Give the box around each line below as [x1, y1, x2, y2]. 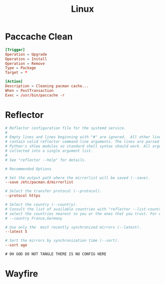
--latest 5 [5, 229, 27, 234]
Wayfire [5, 268, 38, 280]
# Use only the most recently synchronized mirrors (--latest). [5, 225, 141, 229]
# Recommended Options [5, 166, 52, 171]
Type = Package [5, 65, 36, 71]
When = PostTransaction [5, 88, 54, 93]
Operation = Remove [5, 61, 45, 66]
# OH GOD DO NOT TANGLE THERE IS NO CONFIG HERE [5, 252, 107, 256]
